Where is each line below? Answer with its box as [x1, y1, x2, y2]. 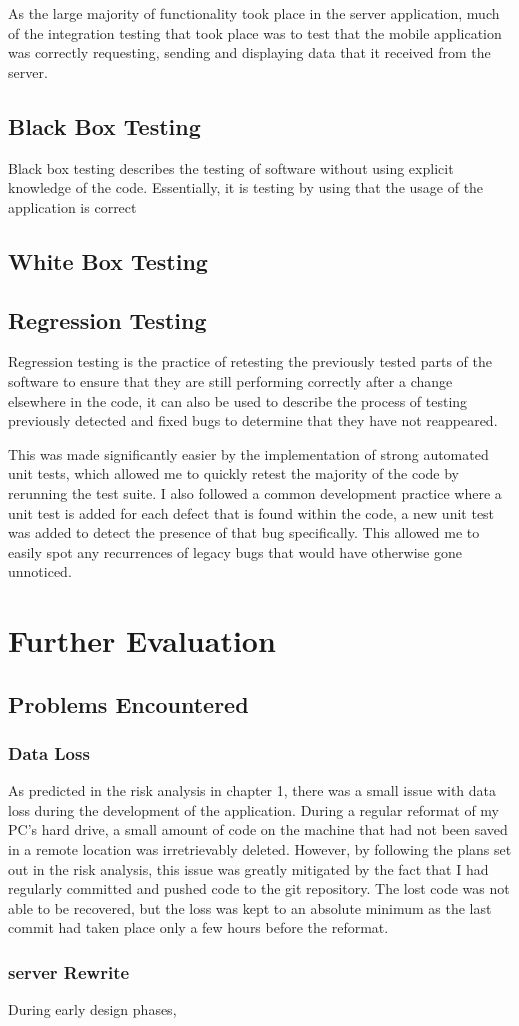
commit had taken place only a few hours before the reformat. [8, 917, 389, 938]
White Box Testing [8, 245, 208, 276]
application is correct [8, 196, 137, 217]
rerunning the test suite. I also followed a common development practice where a [8, 482, 502, 503]
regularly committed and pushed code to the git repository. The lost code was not [8, 878, 510, 899]
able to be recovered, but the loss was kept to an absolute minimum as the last [8, 897, 492, 918]
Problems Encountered [8, 688, 249, 719]
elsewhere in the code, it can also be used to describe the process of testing [8, 390, 468, 411]
